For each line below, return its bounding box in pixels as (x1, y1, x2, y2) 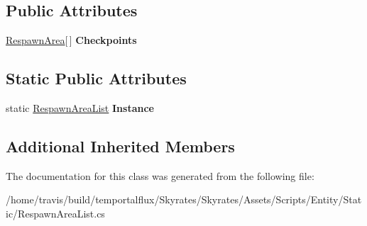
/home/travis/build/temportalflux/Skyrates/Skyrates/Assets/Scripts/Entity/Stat (6, 192, 362, 207)
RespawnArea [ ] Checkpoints (6, 33, 137, 47)
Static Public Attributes (6, 67, 187, 89)
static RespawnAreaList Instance (6, 101, 154, 115)
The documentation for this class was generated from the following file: (6, 168, 314, 183)
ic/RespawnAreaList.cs (6, 205, 105, 220)
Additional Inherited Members (6, 135, 235, 157)
